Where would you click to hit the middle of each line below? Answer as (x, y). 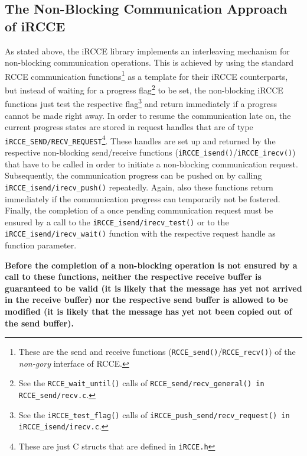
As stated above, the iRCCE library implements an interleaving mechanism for (147, 51)
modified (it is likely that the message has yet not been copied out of (148, 311)
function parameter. (41, 245)
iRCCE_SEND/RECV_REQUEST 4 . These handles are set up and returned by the (140, 140)
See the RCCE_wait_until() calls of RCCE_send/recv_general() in (141, 383)
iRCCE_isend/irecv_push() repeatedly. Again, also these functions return (139, 187)
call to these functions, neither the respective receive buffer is (133, 276)
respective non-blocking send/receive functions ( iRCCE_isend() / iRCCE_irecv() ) (150, 152)
